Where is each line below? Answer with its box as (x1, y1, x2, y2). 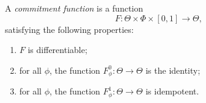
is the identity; (145, 63, 200, 76)
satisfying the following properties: (5, 23, 134, 35)
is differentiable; (28, 43, 87, 56)
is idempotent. (145, 85, 199, 98)
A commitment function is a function (5, 2, 144, 14)
